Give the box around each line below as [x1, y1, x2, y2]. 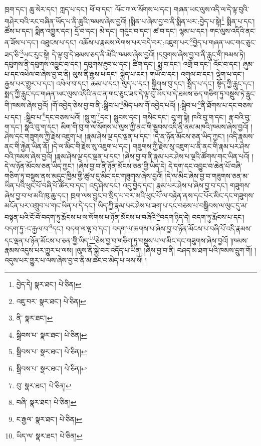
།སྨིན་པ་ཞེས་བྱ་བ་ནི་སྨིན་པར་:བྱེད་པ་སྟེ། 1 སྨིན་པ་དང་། [129, 14, 255, 26]
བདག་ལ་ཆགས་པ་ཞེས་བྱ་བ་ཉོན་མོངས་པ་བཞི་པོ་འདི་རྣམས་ [112, 223, 252, 234]
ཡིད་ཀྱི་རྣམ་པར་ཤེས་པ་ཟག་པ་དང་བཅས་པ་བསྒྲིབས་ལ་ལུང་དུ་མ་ [98, 200, 248, 210]
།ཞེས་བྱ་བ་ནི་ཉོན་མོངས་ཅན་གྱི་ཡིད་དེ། [77, 161, 166, 171]
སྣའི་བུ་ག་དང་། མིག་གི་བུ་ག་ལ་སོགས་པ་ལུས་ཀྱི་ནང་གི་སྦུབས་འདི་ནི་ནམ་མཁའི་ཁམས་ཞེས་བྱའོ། [24, 121, 249, 131]
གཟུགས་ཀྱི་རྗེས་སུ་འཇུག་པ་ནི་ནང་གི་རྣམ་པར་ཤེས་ [132, 141, 250, 151]
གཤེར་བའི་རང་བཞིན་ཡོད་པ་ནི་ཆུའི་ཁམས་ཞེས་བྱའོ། [5, 16, 127, 26]
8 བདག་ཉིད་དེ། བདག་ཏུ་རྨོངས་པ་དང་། [157, 210, 245, 222]
